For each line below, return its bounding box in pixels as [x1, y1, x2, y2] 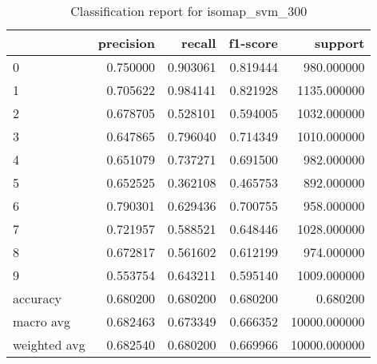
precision [97, 34, 155, 52]
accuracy [13, 289, 62, 307]
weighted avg [13, 335, 85, 354]
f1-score [228, 34, 279, 52]
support [315, 34, 365, 52]
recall [181, 34, 216, 52]
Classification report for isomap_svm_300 [70, 2, 308, 20]
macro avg [13, 312, 71, 330]
